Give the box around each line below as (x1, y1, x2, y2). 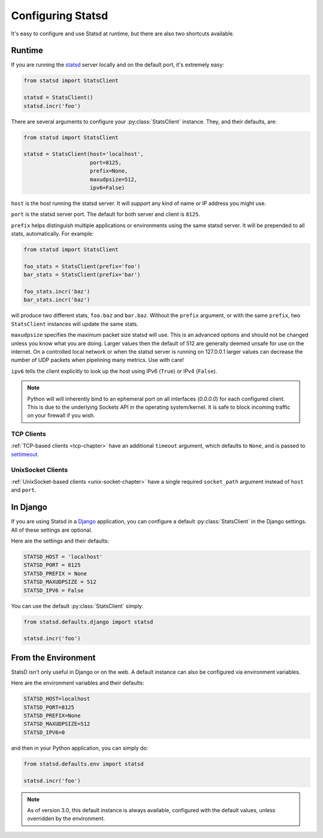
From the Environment (11, 652, 96, 662)
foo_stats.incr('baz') (23, 288, 90, 295)
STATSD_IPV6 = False (23, 587, 84, 593)
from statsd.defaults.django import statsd (23, 618, 154, 625)
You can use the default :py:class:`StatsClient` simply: (11, 602, 144, 610)
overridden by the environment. (27, 815, 105, 822)
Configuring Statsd (11, 9, 108, 22)
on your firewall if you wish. (27, 412, 95, 419)
